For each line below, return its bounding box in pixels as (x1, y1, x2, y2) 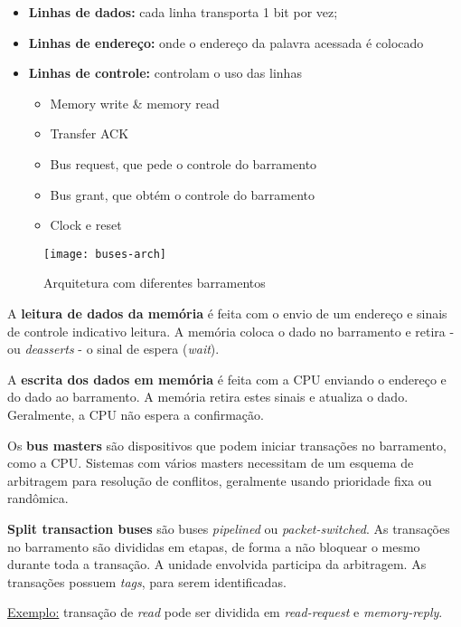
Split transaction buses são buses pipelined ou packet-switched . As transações (7, 518, 450, 537)
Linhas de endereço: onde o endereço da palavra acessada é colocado (28, 33, 424, 52)
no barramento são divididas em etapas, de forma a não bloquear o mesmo (7, 537, 420, 556)
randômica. (7, 489, 69, 508)
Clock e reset (50, 215, 122, 234)
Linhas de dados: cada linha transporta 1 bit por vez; (28, 3, 338, 21)
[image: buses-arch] (43, 247, 167, 261)
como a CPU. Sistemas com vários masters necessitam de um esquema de (7, 453, 414, 472)
